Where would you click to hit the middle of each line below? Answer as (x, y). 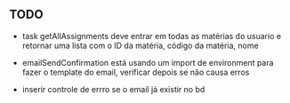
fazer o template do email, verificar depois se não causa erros (136, 72)
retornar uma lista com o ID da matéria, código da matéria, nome (141, 45)
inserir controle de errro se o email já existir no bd (113, 89)
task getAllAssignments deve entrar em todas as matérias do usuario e (152, 36)
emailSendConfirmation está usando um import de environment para (148, 62)
